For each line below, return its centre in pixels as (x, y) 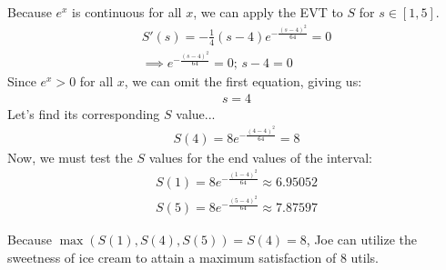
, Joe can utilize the (361, 240)
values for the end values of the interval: (260, 157)
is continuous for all (127, 12)
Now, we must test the (70, 157)
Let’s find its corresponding (84, 113)
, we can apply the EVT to (268, 12)
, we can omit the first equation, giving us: (243, 81)
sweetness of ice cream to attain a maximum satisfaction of (172, 257)
